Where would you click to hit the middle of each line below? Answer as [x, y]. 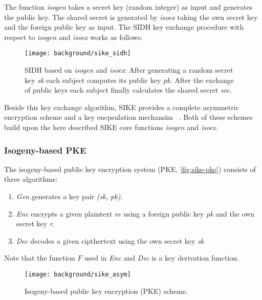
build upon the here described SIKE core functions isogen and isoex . [111, 127]
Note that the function [40, 258]
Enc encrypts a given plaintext [64, 213]
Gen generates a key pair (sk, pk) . [69, 196]
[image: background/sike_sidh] [78, 53]
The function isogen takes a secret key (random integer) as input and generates [128, 7]
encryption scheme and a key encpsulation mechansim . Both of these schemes [128, 117]
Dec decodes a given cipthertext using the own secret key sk [110, 240]
